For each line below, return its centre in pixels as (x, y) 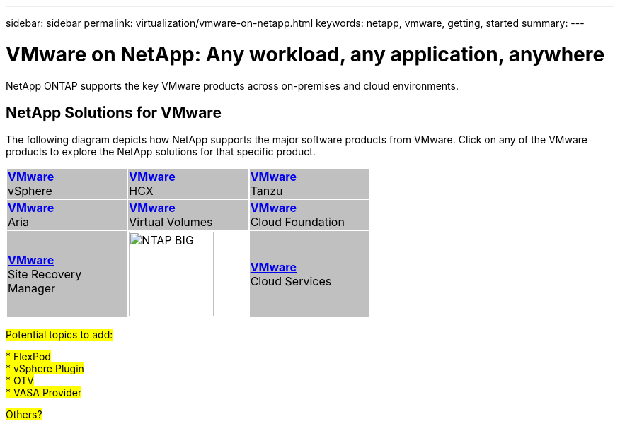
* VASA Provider (44, 393)
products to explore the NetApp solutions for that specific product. (161, 152)
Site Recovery (45, 274)
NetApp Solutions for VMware (114, 112)
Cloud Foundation (297, 222)
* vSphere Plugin (45, 369)
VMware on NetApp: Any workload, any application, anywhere (305, 54)
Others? (24, 415)
